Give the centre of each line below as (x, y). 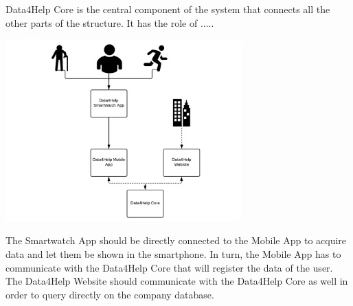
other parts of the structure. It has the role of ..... (110, 22)
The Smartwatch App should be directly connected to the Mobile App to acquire (176, 240)
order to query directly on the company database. (110, 294)
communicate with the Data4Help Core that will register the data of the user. (169, 267)
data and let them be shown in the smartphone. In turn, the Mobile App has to (173, 253)
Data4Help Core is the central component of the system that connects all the (168, 9)
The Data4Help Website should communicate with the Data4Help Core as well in (177, 281)
